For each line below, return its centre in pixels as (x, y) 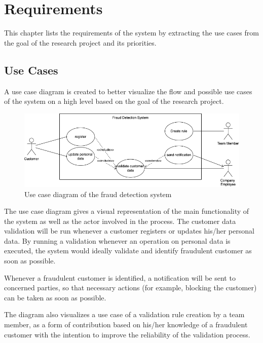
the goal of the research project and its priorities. (80, 42)
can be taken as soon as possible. (55, 297)
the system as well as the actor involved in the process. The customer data (120, 221)
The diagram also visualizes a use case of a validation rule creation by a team (124, 314)
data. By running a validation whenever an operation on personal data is (117, 240)
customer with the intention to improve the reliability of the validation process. (127, 334)
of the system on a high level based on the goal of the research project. (114, 101)
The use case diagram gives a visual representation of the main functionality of (127, 211)
